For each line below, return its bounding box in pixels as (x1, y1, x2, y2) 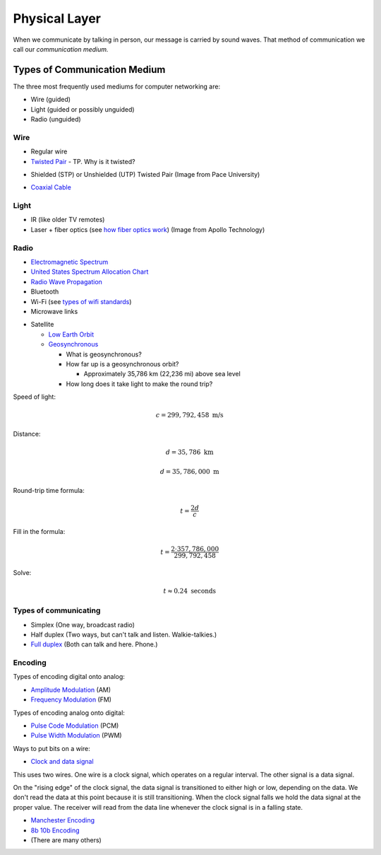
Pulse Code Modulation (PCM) (30, 721, 119, 730)
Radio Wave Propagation (30, 277, 102, 286)
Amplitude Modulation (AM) (30, 685, 111, 694)
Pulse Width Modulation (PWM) (30, 731, 123, 740)
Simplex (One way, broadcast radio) (30, 620, 135, 629)
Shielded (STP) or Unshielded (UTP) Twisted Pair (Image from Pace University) (30, 170, 260, 178)
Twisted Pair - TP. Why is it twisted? (30, 157, 135, 165)
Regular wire (30, 147, 68, 156)
